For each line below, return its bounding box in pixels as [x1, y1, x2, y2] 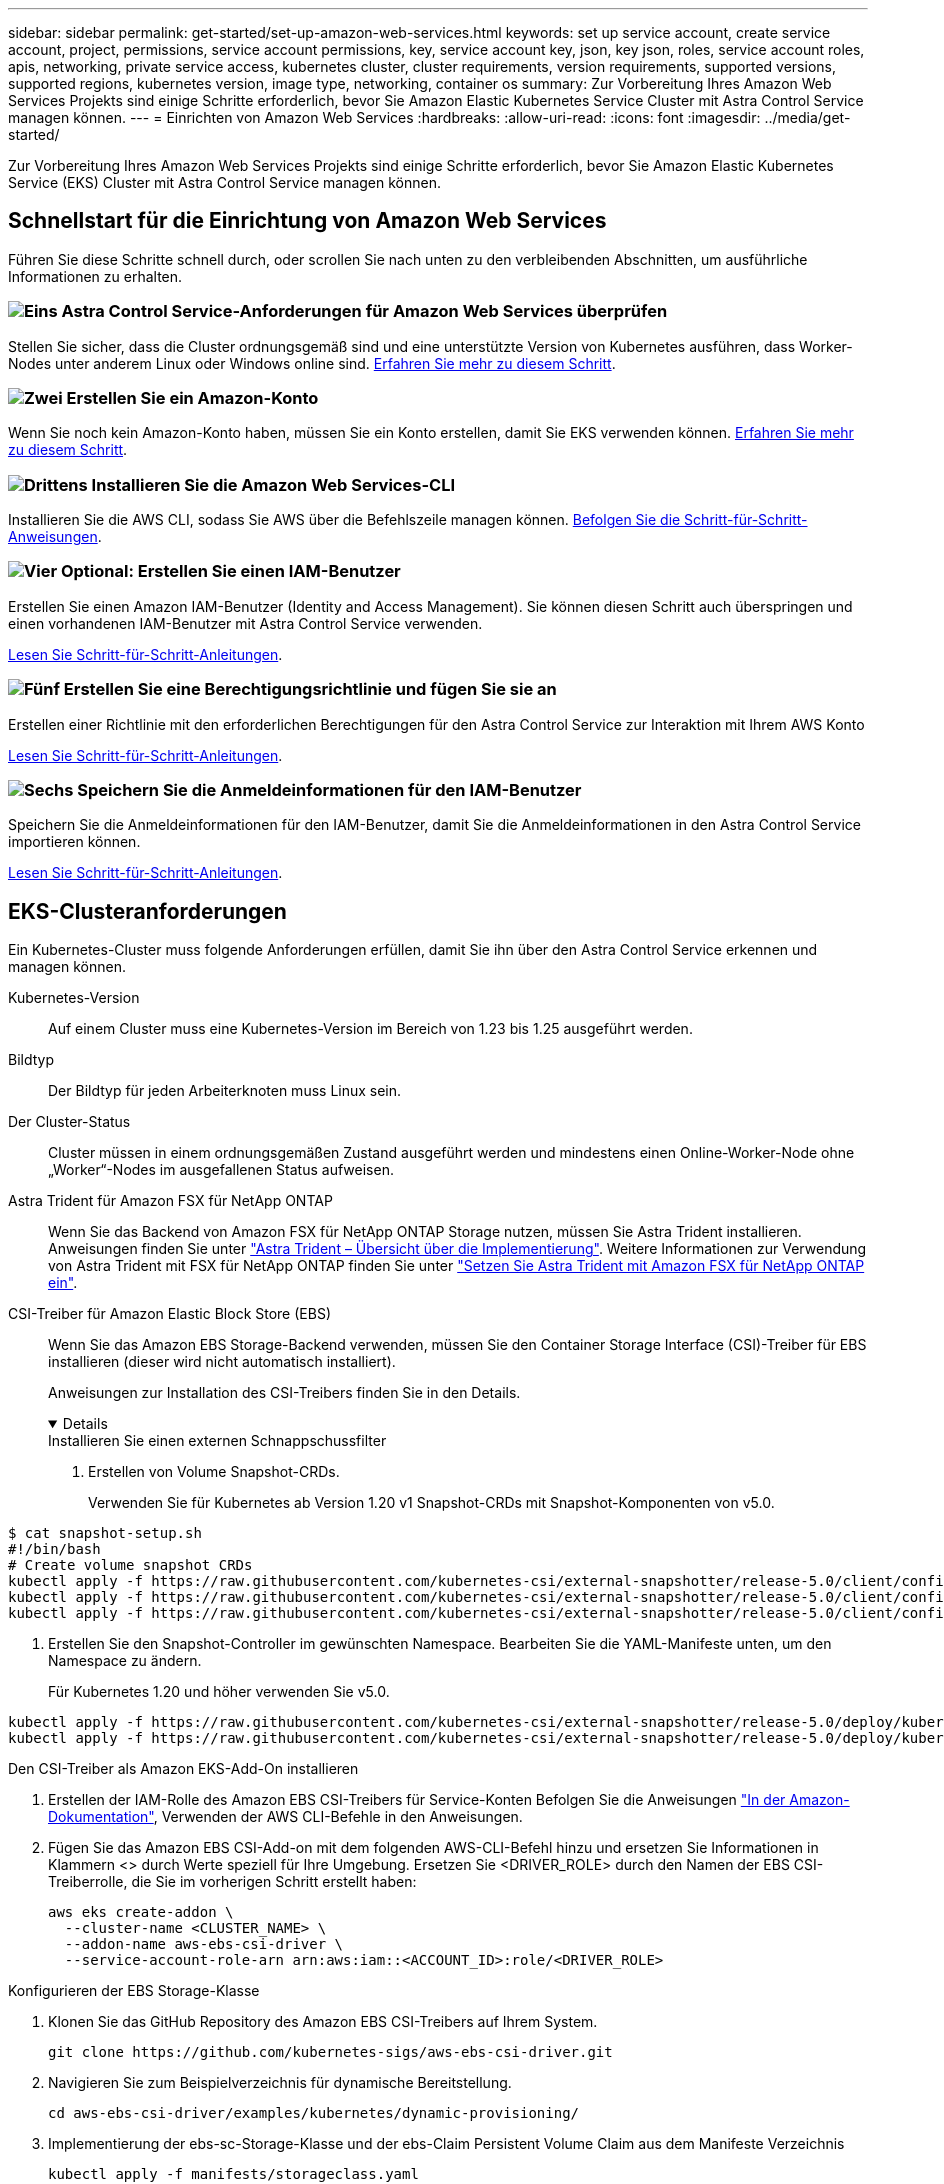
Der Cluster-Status [8, 1113, 131, 1131]
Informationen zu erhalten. [8, 267, 183, 285]
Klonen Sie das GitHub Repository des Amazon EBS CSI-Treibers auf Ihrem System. [48, 2013, 598, 2031]
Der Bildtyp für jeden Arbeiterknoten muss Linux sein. [48, 1082, 402, 1100]
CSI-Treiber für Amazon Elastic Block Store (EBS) [8, 1305, 331, 1323]
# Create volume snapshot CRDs [8, 1557, 253, 1574]
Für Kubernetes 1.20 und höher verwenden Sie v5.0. [48, 1683, 390, 1701]
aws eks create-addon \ [48, 1904, 234, 1921]
